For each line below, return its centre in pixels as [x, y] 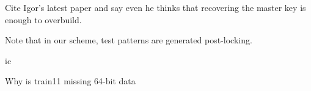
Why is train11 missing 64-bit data [70, 81]
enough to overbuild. [43, 19]
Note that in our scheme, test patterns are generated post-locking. [129, 40]
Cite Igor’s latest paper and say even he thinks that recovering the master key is [155, 7]
